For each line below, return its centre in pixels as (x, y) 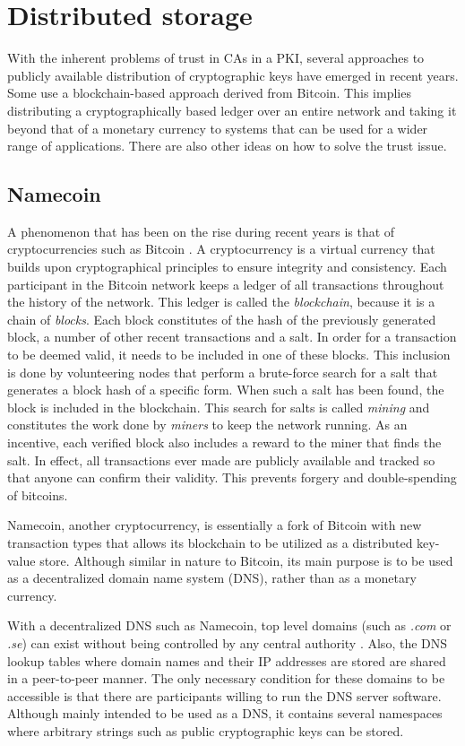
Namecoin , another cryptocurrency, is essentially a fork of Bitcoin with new (215, 525)
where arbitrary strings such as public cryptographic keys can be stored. (206, 730)
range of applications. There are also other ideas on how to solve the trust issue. (227, 146)
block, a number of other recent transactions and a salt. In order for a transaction (232, 337)
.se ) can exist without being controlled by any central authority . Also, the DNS (228, 642)
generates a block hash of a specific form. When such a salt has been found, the (226, 390)
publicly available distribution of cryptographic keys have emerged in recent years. (233, 75)
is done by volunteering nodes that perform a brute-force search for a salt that (223, 372)
